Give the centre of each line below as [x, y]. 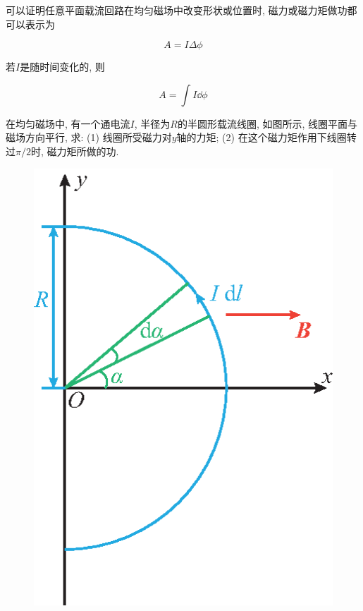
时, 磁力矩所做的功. [75, 151]
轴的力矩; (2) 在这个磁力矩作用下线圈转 [266, 137]
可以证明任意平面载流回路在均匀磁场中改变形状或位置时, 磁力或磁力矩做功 [177, 10]
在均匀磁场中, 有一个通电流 [68, 123]
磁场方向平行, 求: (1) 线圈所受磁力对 [89, 137]
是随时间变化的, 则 [62, 67]
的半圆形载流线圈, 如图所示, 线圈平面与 [267, 123]
